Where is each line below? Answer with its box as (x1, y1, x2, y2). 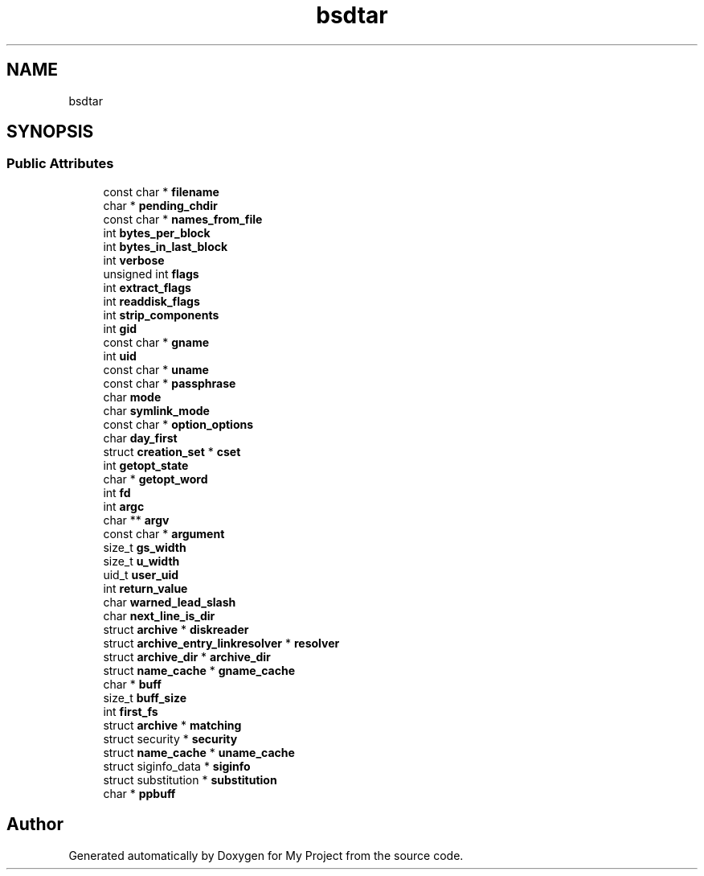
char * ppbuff (103, 786, 176, 800)
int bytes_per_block (103, 225, 211, 240)
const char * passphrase (103, 376, 236, 390)
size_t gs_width (103, 540, 186, 554)
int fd (103, 485, 131, 500)
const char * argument (103, 526, 225, 541)
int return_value (103, 581, 188, 595)
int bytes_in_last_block (103, 239, 228, 253)
